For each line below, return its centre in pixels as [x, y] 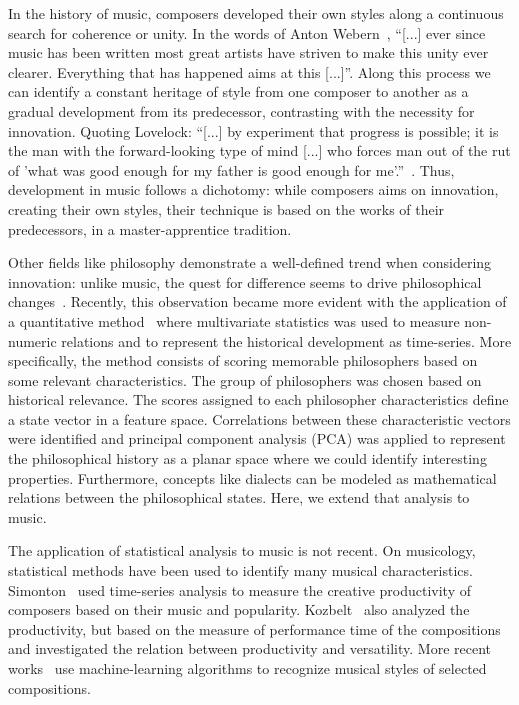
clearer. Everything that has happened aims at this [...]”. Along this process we [249, 71]
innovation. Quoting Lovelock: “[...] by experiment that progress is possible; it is [253, 130]
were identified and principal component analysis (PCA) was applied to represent [257, 438]
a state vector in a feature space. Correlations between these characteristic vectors [259, 418]
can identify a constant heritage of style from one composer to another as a [238, 91]
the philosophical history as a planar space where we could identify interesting [247, 458]
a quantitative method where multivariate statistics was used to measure [234, 320]
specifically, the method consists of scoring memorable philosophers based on [243, 360]
